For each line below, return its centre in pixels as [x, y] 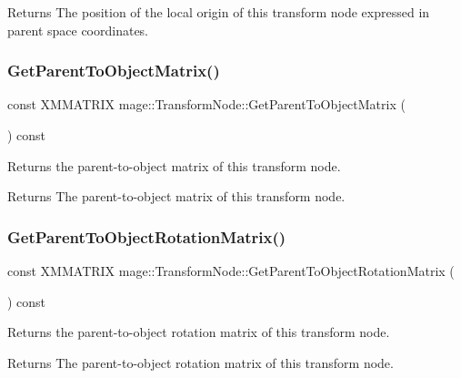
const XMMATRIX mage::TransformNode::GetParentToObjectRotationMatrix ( [231, 271]
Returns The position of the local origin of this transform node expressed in [219, 12]
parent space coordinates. [78, 30]
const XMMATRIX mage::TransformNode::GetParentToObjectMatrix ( [206, 104]
